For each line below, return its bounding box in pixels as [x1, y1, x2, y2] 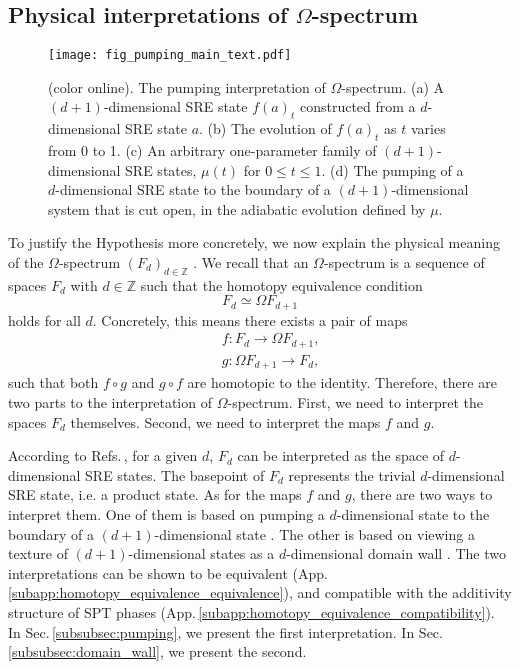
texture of [8, 543, 68, 564]
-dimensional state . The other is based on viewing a [154, 523, 475, 544]
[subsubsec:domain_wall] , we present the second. [8, 641, 307, 662]
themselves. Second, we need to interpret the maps [70, 411, 381, 432]
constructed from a [299, 96, 416, 117]
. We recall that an [193, 252, 309, 273]
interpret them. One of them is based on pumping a [8, 503, 325, 524]
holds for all [8, 309, 81, 330]
